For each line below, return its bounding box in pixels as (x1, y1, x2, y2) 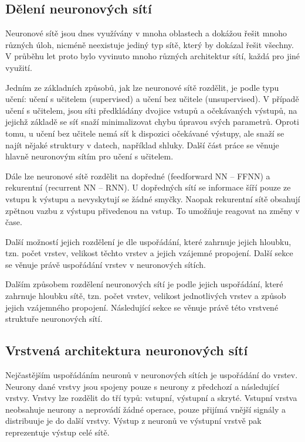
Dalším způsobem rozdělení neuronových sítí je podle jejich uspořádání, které (5, 278, 283, 290)
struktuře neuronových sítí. (5, 312, 103, 325)
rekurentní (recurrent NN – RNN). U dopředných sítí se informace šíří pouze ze (5, 181, 291, 193)
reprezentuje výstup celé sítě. (5, 426, 110, 438)
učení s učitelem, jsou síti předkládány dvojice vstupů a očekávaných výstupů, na (5, 104, 297, 116)
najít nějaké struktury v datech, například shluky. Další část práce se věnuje (5, 138, 279, 151)
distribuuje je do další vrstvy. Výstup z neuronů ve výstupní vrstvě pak (5, 414, 262, 427)
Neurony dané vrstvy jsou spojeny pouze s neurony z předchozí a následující (5, 380, 279, 392)
